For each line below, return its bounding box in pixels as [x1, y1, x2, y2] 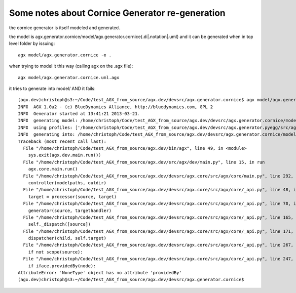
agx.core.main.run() [28, 166, 78, 172]
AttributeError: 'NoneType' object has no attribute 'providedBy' [18, 270, 182, 276]
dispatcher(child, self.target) [28, 235, 107, 241]
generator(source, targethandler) [28, 208, 112, 213]
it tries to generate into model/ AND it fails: [9, 85, 96, 91]
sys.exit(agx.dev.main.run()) [28, 152, 101, 158]
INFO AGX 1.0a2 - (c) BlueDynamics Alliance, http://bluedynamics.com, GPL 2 [18, 104, 213, 110]
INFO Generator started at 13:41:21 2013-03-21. [18, 111, 141, 117]
